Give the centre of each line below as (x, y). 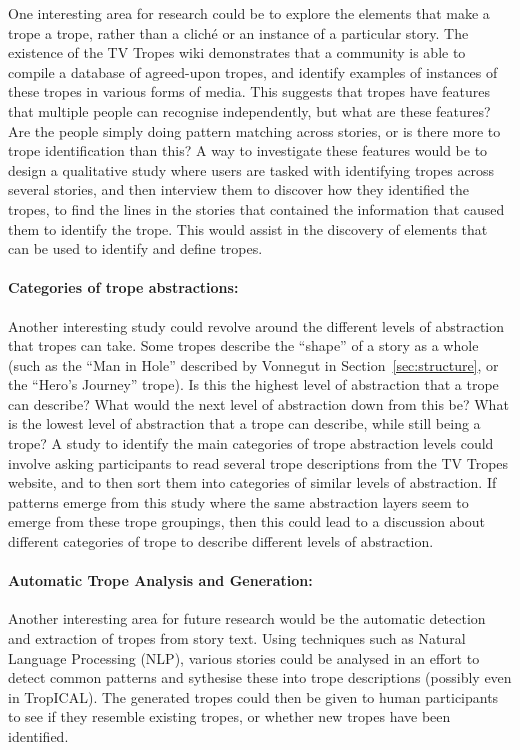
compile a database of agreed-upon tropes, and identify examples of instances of (253, 71)
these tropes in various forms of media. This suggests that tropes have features (249, 91)
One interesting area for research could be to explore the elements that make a (249, 13)
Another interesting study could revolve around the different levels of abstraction (256, 325)
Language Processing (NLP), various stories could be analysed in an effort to (244, 657)
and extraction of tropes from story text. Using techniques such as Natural (237, 638)
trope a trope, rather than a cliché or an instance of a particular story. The (238, 32)
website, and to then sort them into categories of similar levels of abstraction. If (252, 482)
